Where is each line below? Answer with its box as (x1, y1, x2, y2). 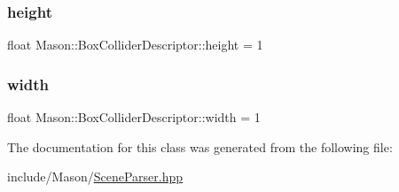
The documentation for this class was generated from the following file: (7, 137, 393, 156)
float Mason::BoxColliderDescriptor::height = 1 (7, 35, 263, 54)
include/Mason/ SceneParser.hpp (7, 167, 184, 186)
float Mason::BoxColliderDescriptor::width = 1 (7, 108, 261, 127)
